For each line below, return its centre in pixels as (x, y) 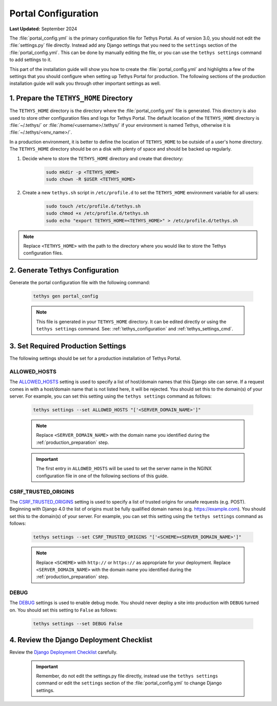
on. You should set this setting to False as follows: (63, 610)
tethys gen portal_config (66, 296)
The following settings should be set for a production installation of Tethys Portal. (95, 358)
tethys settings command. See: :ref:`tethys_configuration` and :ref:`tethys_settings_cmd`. (135, 329)
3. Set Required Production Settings (68, 346)
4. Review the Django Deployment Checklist (81, 640)
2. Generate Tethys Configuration (64, 271)
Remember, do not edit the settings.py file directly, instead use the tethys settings (127, 676)
